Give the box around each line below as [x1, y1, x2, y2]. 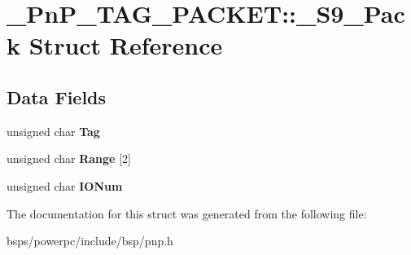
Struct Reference [28, 29, 223, 62]
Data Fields [7, 84, 107, 109]
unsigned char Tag [7, 122, 100, 139]
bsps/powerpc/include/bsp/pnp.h [7, 232, 173, 249]
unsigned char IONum [7, 177, 123, 194]
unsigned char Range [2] [7, 150, 131, 167]
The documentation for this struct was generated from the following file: [7, 204, 367, 222]
